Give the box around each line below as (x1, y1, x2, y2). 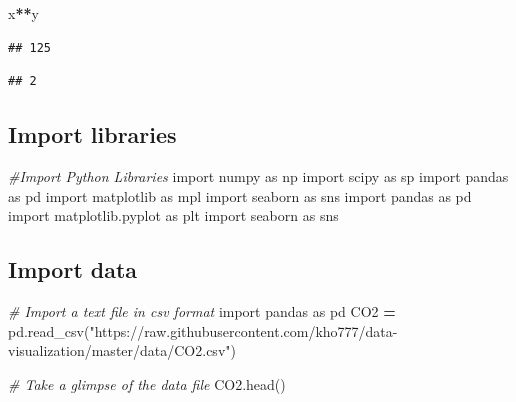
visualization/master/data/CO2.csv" (8, 340, 231, 361)
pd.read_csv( (8, 320, 90, 341)
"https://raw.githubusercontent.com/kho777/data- (89, 320, 398, 341)
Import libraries (8, 119, 177, 150)
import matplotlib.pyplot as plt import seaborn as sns (8, 205, 339, 226)
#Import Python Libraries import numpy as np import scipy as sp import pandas (8, 165, 509, 186)
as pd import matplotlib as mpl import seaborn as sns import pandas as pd (8, 185, 472, 206)
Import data (8, 254, 138, 285)
